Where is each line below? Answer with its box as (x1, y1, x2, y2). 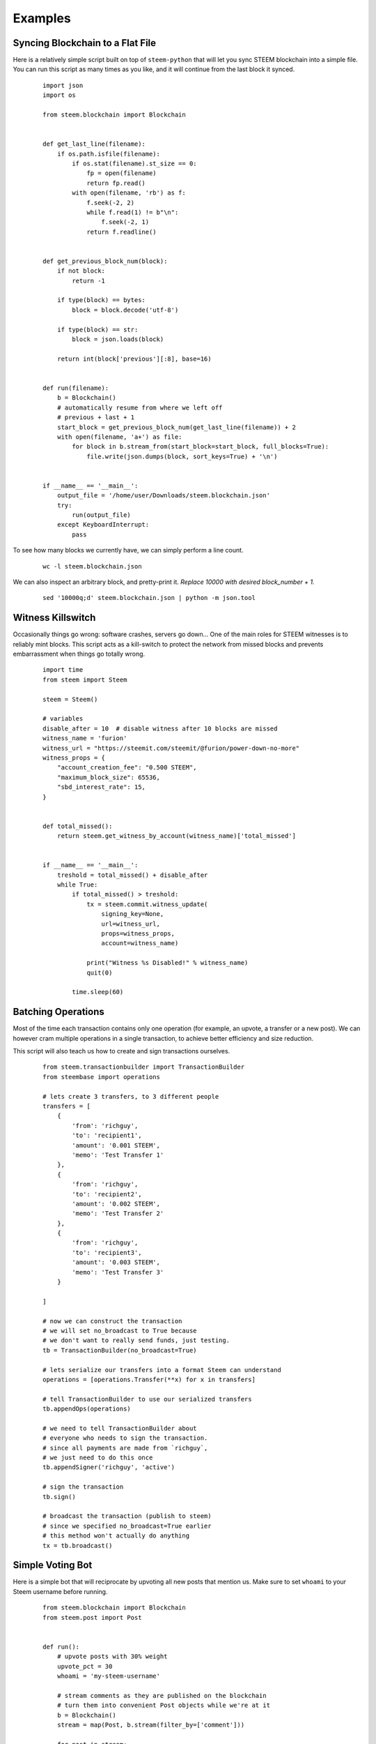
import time (42, 666, 84, 674)
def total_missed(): (42, 822, 113, 830)
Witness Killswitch (13, 612, 96, 624)
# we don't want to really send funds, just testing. (42, 1337, 230, 1344)
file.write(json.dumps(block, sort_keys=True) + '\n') (86, 452, 278, 460)
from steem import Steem (42, 675, 127, 684)
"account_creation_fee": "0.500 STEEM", (56, 764, 198, 772)
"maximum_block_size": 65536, (56, 773, 160, 781)
